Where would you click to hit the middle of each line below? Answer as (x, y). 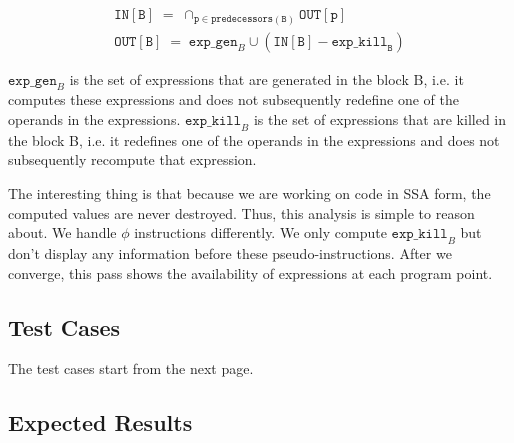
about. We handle (62, 232)
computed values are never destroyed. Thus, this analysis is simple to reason (241, 212)
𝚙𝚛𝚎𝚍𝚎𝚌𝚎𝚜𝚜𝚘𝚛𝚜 (242, 19)
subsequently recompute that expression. (132, 159)
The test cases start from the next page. (131, 368)
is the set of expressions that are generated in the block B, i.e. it (266, 78)
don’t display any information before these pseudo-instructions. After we (230, 252)
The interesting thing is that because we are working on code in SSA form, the (249, 192)
